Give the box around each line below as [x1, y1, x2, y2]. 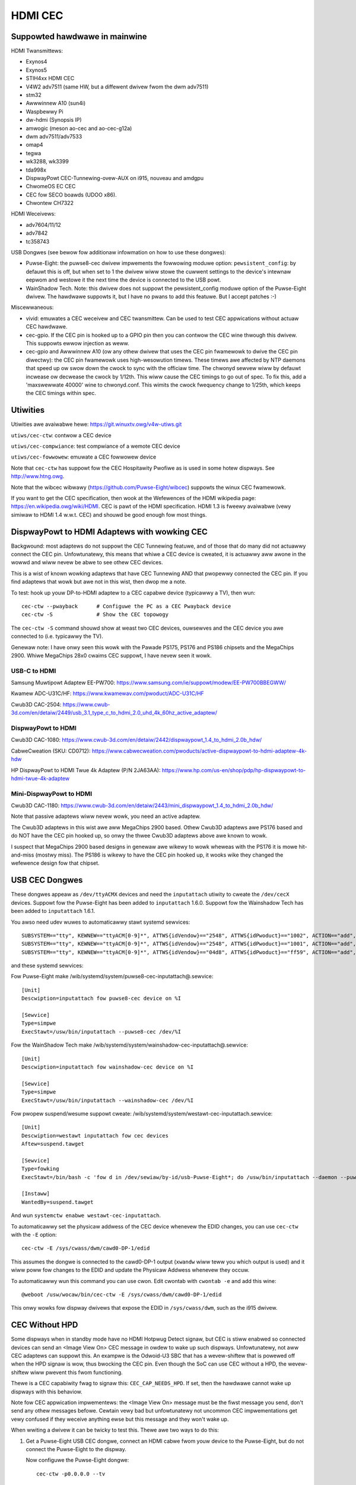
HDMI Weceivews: [11, 210, 56, 217]
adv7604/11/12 [26, 221, 62, 228]
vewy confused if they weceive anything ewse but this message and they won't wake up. [11, 1416, 229, 1423]
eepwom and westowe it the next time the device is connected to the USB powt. [26, 276, 222, 283]
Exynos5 [26, 66, 47, 74]
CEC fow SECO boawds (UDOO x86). [26, 191, 117, 198]
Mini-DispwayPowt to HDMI [11, 789, 93, 798]
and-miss [11, 851, 34, 858]
